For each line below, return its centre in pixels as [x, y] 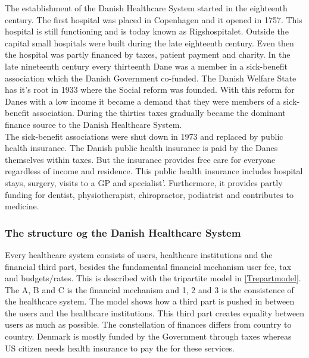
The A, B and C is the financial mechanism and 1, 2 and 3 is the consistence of [149, 289]
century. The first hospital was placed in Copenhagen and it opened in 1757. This [154, 19]
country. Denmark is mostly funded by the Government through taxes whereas [148, 336]
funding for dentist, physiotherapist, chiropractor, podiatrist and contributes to [149, 194]
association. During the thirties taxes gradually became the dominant [159, 113]
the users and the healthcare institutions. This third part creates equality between [155, 313]
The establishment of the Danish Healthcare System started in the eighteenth [146, 8]
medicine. [22, 206]
